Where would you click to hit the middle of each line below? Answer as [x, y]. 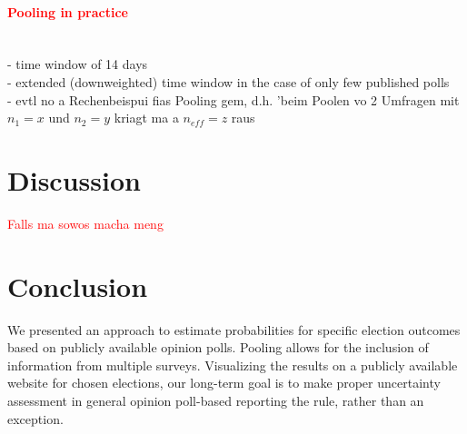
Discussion [74, 179]
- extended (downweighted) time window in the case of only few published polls [229, 81]
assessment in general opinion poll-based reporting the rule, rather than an [216, 400]
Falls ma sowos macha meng [85, 223]
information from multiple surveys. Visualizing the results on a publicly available [233, 365]
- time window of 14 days [78, 64]
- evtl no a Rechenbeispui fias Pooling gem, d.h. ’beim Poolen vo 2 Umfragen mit [233, 99]
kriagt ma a [146, 118]
